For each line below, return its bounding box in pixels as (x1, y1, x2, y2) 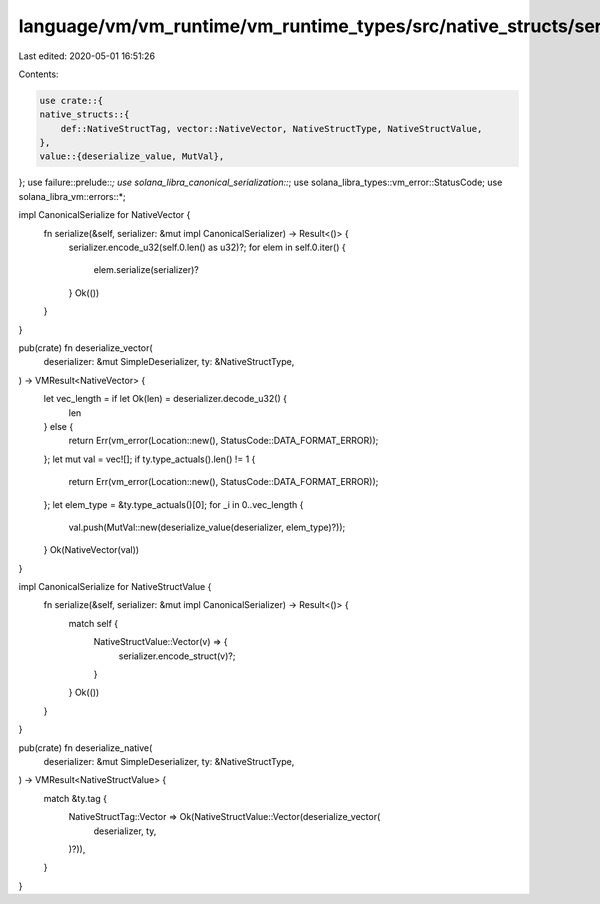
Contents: (18, 68, 59, 80)
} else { (43, 420, 74, 432)
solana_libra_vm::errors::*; (18, 190, 127, 202)
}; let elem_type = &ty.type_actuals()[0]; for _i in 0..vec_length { (43, 498, 304, 510)
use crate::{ (39, 95, 104, 106)
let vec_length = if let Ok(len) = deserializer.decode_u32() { (43, 393, 287, 405)
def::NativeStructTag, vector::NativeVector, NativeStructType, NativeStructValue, (60, 123, 483, 134)
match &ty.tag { (43, 792, 107, 804)
